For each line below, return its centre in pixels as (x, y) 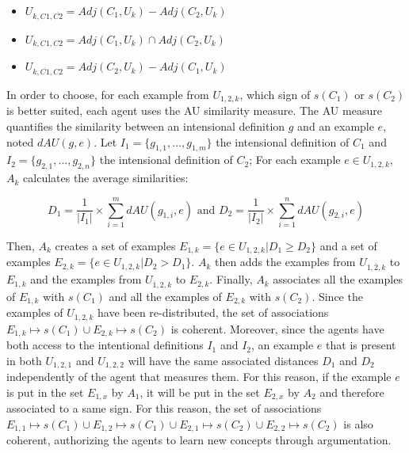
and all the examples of (165, 296)
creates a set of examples (115, 245)
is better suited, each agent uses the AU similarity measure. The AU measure (194, 110)
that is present (361, 345)
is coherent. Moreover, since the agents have (277, 328)
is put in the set (45, 392)
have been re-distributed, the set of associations (213, 312)
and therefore (352, 392)
